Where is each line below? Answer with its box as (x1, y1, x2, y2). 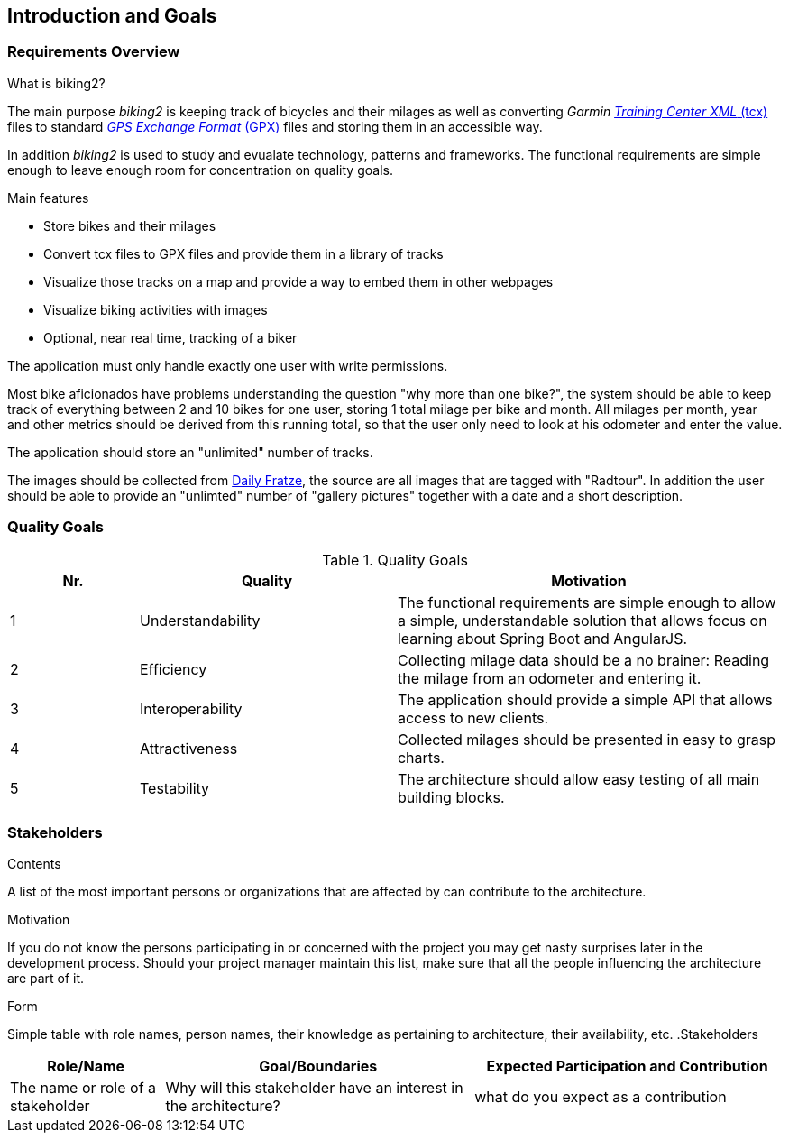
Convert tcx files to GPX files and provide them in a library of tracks (43, 245, 444, 262)
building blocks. (397, 787, 505, 806)
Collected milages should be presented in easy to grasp (397, 730, 776, 749)
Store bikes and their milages (43, 217, 216, 234)
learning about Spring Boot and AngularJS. (397, 629, 688, 648)
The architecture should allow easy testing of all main (397, 769, 760, 788)
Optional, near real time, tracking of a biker (43, 329, 298, 345)
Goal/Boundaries (259, 1057, 378, 1076)
